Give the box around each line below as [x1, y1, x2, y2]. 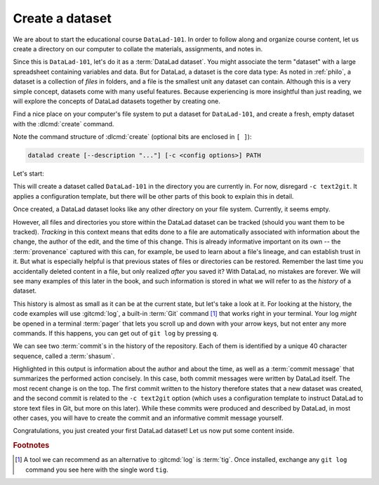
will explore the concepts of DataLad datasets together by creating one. [13, 97, 220, 105]
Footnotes [13, 441, 50, 451]
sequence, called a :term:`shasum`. [13, 352, 115, 360]
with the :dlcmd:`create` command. [13, 119, 114, 128]
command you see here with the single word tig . [25, 465, 168, 474]
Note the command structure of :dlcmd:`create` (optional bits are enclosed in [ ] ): [13, 133, 252, 141]
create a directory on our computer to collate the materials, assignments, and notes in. [13, 44, 263, 53]
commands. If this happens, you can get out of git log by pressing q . [13, 328, 219, 337]
